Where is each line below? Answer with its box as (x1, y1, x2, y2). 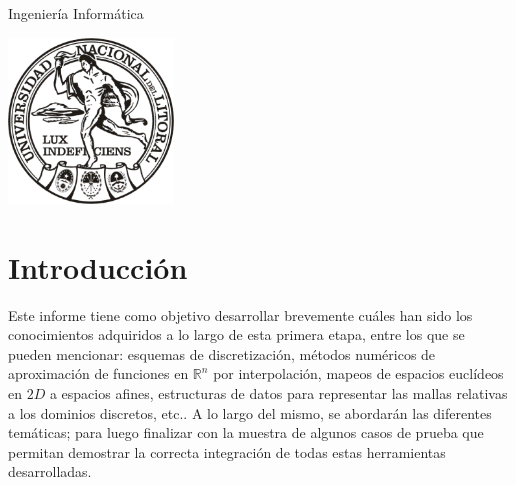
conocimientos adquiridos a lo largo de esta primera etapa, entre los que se (8, 324, 465, 345)
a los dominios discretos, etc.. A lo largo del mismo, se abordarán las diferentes (8, 402, 492, 423)
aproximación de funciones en (8, 363, 189, 384)
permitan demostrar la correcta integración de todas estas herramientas (8, 441, 446, 462)
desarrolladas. (8, 461, 92, 482)
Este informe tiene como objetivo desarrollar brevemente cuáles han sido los (8, 304, 473, 325)
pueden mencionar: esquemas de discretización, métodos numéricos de (8, 343, 436, 364)
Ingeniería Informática (8, 3, 144, 23)
